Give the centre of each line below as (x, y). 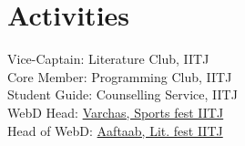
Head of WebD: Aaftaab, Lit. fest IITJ (115, 130)
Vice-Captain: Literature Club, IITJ (108, 59)
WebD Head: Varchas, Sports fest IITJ (116, 112)
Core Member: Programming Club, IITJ (120, 76)
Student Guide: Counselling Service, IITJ (122, 94)
